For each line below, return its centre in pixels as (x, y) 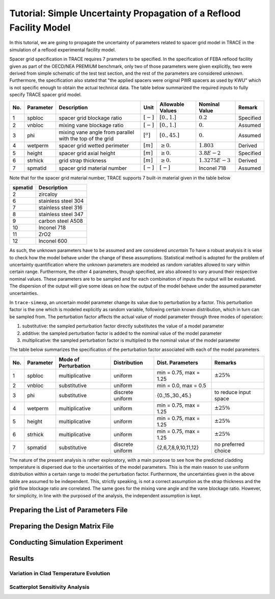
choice (223, 451)
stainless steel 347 (61, 215)
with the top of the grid (86, 139)
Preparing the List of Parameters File (69, 510)
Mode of (69, 360)
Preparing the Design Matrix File (62, 526)
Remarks (225, 363)
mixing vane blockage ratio (91, 126)
